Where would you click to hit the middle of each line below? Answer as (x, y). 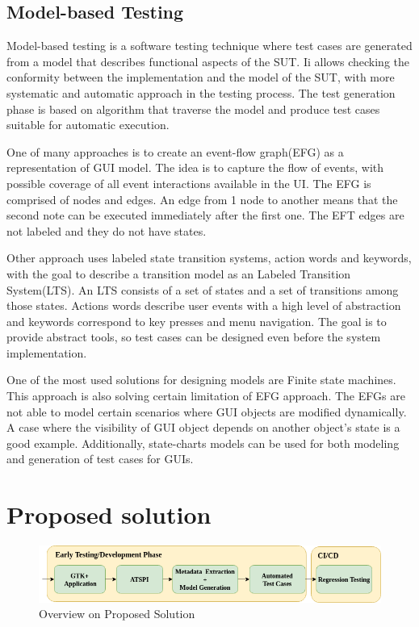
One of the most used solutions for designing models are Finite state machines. (201, 380)
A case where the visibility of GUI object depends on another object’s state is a (203, 427)
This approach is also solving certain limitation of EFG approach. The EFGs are (206, 396)
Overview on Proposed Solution (117, 614)
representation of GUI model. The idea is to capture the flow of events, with (195, 167)
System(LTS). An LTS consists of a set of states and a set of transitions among (203, 289)
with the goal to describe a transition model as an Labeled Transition (179, 273)
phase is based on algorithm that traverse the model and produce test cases (193, 109)
